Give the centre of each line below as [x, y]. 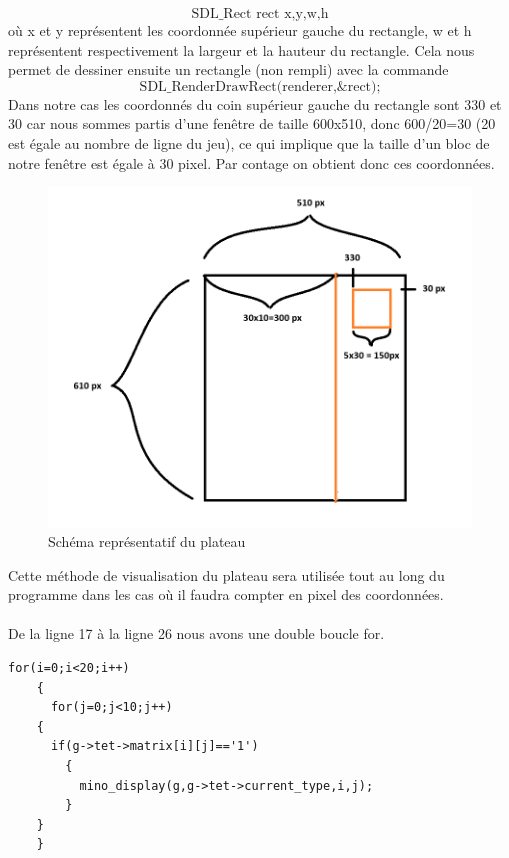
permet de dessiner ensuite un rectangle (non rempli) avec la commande [228, 69]
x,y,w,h [306, 14]
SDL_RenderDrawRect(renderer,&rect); [260, 86]
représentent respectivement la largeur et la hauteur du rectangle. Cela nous [241, 49]
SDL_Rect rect [235, 14]
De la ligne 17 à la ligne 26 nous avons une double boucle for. [196, 633]
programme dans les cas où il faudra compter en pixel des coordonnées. [226, 594]
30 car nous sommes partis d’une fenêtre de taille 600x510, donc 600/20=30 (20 [252, 123]
